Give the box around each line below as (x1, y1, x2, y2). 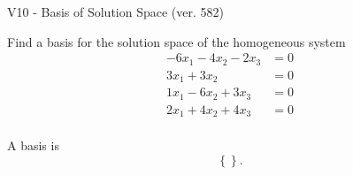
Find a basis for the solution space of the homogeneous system (7, 32, 346, 50)
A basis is (7, 136, 59, 155)
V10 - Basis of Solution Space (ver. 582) (7, 3, 224, 20)
